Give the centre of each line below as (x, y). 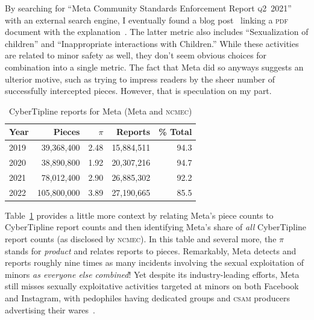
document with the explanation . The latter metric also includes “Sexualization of (157, 32)
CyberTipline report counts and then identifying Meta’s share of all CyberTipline (156, 227)
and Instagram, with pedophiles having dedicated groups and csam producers (147, 297)
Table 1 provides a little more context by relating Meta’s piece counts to (139, 215)
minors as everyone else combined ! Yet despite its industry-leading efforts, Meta (152, 274)
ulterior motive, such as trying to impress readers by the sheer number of (140, 79)
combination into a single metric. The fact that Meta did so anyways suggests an (154, 67)
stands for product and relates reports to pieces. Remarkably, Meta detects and (151, 250)
